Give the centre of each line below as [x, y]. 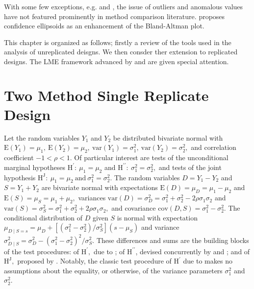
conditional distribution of [43, 217]
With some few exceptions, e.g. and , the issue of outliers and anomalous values [124, 6]
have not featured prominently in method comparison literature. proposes [114, 16]
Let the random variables [42, 137]
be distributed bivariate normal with [168, 137]
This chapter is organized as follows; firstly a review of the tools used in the [118, 42]
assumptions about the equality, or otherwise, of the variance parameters [113, 270]
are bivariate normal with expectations [100, 187]
